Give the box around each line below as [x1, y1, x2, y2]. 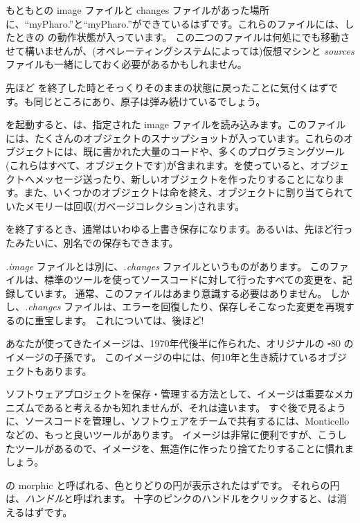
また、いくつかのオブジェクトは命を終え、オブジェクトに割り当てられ [24, 185, 344, 200]
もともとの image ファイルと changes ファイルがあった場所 [6, 3, 269, 17]
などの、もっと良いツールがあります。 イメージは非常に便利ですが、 [6, 427, 318, 442]
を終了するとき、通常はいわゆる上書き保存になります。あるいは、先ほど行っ [6, 222, 353, 236]
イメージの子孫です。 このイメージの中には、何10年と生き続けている [6, 350, 318, 364]
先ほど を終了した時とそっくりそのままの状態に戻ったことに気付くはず [6, 80, 329, 94]
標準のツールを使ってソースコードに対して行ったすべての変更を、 [44, 272, 343, 287]
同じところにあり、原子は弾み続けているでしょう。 [33, 94, 266, 108]
